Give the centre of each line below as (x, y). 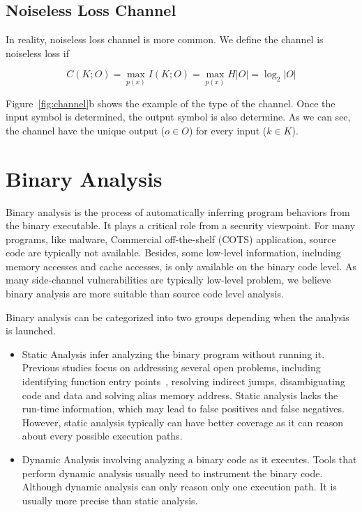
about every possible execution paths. (102, 436)
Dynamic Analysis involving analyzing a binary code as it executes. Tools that (189, 459)
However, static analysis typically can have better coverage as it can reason (182, 422)
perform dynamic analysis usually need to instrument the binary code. (172, 473)
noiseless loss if (37, 53)
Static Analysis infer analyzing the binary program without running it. (173, 354)
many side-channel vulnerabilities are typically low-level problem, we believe (168, 280)
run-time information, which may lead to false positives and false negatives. (183, 409)
